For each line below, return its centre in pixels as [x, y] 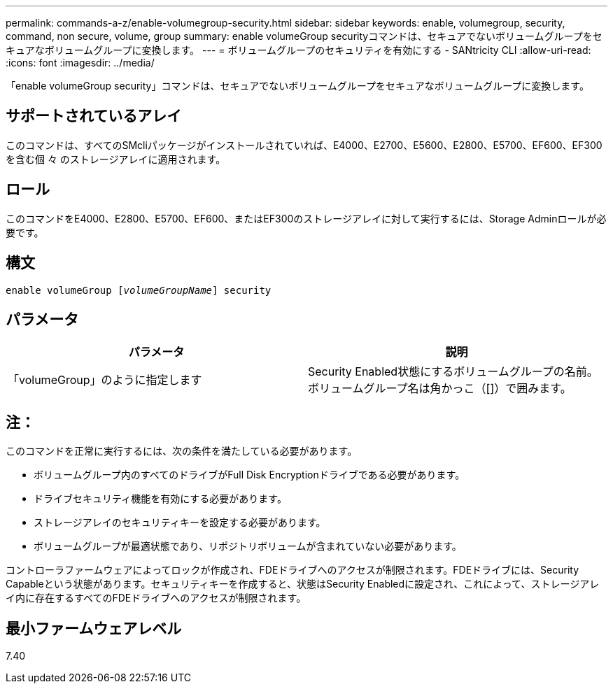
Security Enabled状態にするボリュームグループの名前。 [453, 372]
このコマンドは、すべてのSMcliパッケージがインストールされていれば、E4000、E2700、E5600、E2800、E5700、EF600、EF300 [304, 145]
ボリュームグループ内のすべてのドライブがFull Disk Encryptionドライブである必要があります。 [249, 475]
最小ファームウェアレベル [94, 628]
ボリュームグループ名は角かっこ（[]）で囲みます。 [440, 389]
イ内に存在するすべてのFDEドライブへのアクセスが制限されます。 [156, 598]
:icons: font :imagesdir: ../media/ [80, 63]
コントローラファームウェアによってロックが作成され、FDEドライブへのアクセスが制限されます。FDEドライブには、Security [293, 570]
